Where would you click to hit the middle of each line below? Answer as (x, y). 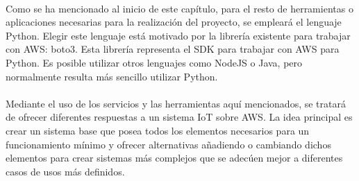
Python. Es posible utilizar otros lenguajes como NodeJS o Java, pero (154, 62)
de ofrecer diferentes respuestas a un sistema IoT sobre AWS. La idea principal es (179, 117)
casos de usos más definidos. (65, 171)
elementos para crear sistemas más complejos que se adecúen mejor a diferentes (174, 158)
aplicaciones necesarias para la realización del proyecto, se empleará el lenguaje (174, 22)
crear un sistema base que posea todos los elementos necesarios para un (158, 130)
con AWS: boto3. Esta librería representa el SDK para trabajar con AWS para (173, 49)
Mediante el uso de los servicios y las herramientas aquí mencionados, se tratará (176, 103)
